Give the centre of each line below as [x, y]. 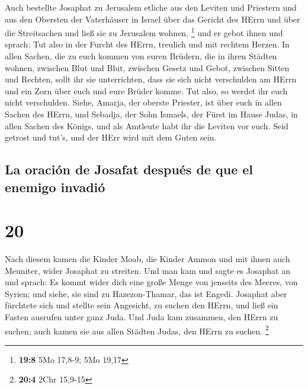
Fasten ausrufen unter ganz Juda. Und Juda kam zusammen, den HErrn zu [142, 317]
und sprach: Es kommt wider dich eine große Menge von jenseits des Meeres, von [151, 282]
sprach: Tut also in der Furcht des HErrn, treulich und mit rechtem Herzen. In [147, 44]
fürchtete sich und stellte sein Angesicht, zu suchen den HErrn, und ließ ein [142, 305]
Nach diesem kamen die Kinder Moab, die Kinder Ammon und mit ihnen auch [147, 259]
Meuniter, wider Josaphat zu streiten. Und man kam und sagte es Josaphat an [147, 270]
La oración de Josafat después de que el [129, 169]
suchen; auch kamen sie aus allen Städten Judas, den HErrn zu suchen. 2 [137, 330]
